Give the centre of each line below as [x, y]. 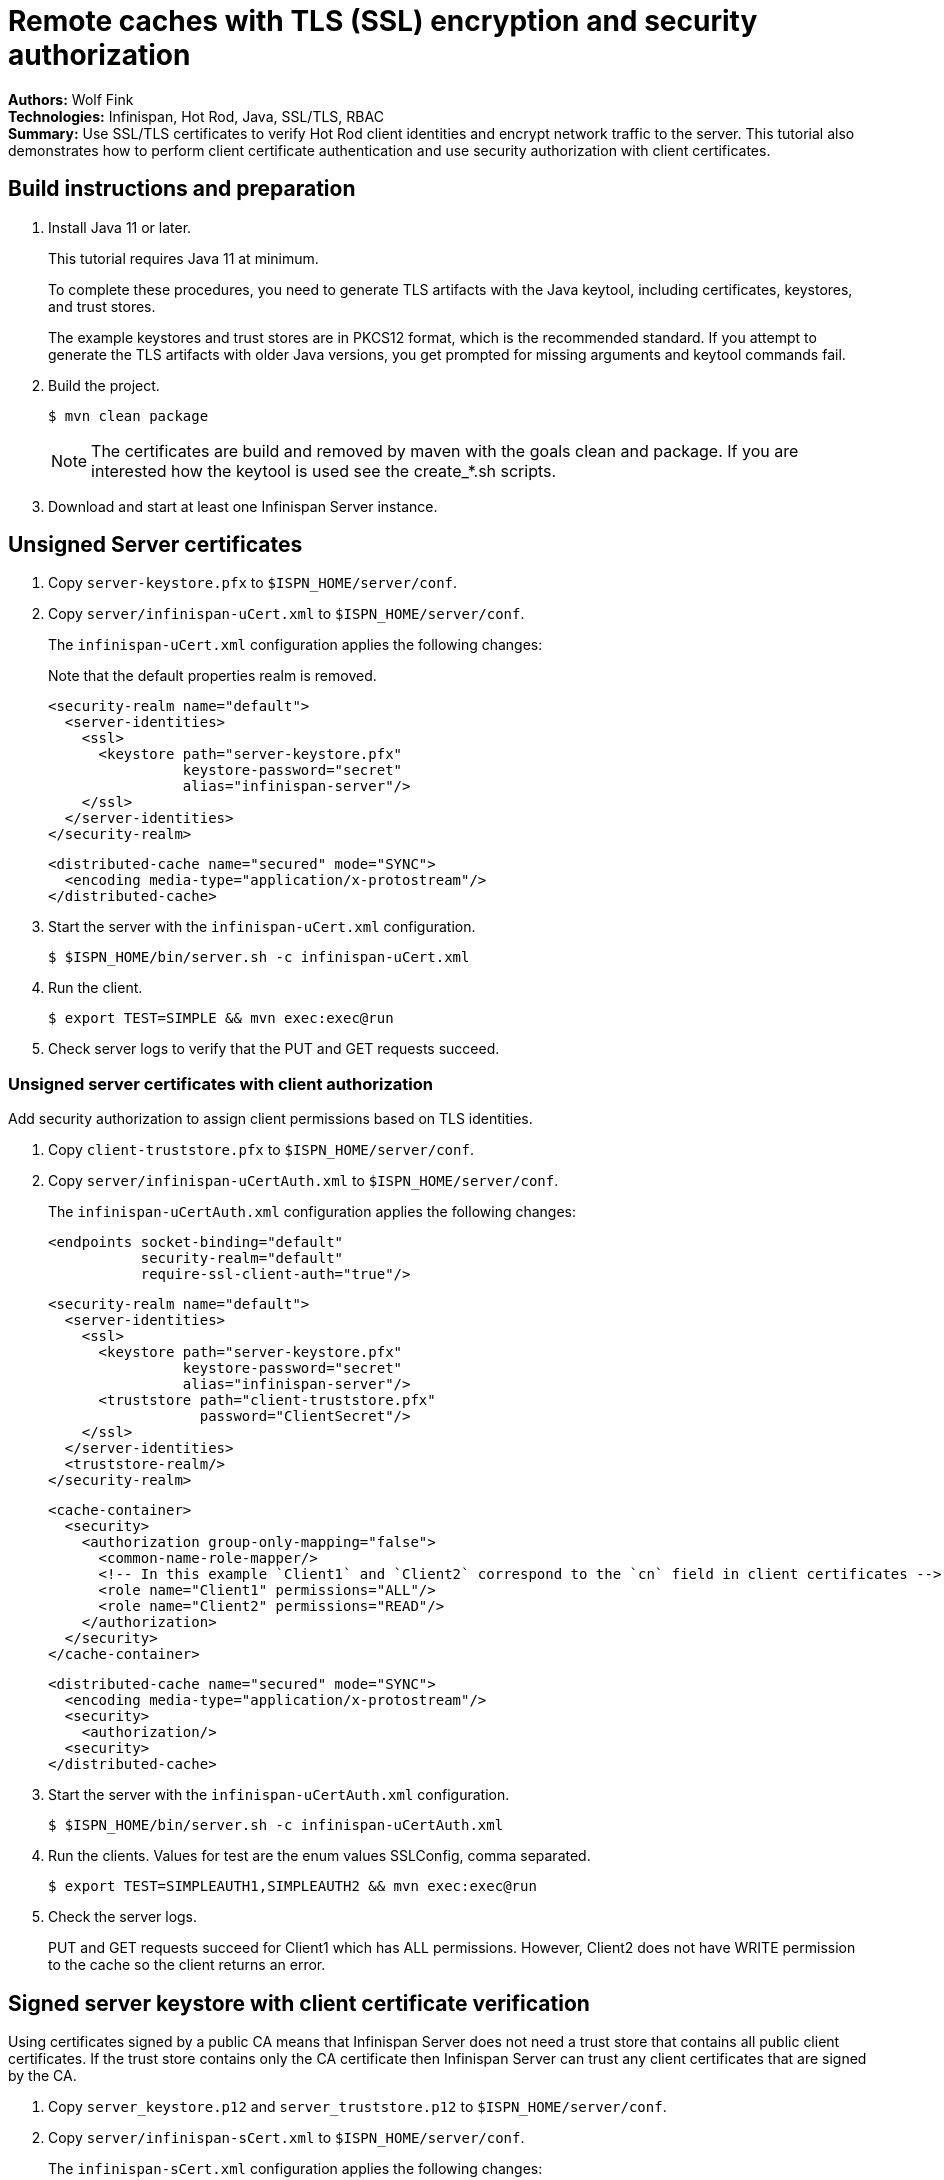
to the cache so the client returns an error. [187, 1965]
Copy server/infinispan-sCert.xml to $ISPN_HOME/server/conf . [286, 2138]
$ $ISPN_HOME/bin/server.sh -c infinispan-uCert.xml [259, 957]
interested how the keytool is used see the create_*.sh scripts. [324, 470]
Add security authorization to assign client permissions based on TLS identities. [270, 1119]
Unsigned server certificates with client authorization [220, 1083]
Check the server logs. [123, 1917]
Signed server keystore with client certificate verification [299, 2003]
